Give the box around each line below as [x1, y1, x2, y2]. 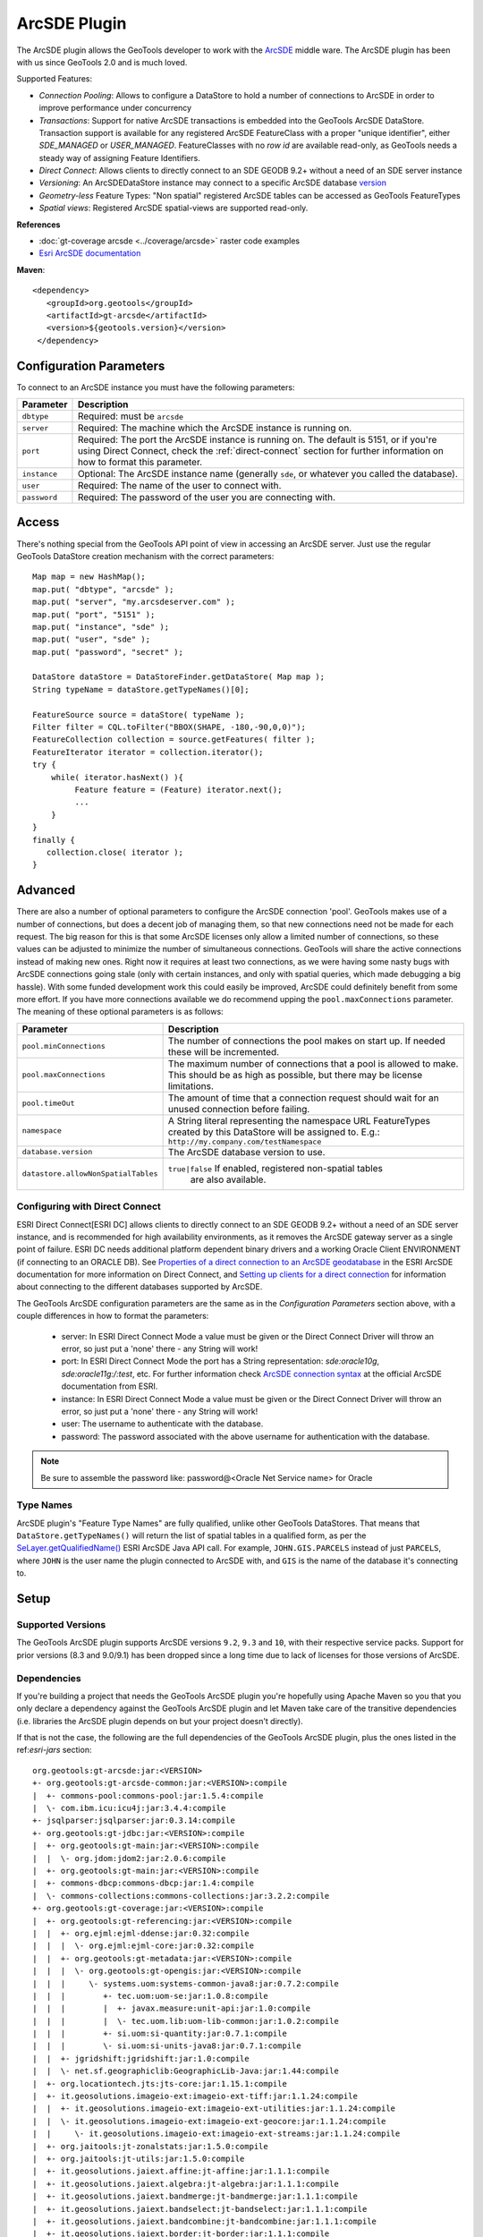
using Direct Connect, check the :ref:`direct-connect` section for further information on [77, 445, 445, 457]
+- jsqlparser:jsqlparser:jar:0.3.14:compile [32, 1816, 236, 1825]
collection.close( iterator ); [46, 846, 183, 857]
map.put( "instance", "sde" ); [32, 622, 170, 632]
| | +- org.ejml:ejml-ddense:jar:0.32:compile [32, 1928, 250, 1938]
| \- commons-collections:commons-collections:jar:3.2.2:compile [32, 1891, 330, 1901]
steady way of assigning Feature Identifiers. [38, 152, 200, 163]
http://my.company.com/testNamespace [167, 1136, 322, 1146]
